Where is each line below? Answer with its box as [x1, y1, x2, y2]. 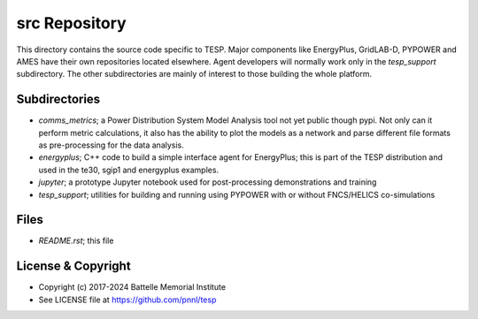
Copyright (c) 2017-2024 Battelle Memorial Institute [38, 282, 226, 292]
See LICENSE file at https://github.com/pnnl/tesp [38, 294, 217, 305]
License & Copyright [16, 259, 132, 274]
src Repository [16, 13, 127, 33]
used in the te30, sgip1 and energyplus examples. [38, 164, 220, 175]
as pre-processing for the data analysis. [38, 140, 185, 150]
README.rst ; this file [38, 235, 114, 247]
